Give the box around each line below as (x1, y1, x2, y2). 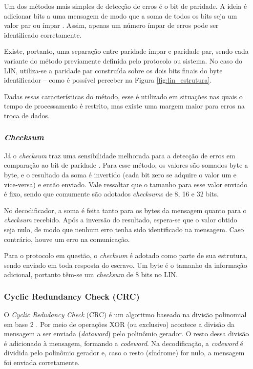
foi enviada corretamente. (4, 357, 80, 368)
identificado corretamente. (4, 29, 82, 40)
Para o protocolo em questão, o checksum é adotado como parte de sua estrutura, (4, 250, 248, 260)
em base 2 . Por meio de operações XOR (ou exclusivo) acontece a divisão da (4, 319, 235, 329)
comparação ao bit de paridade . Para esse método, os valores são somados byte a (4, 160, 248, 170)
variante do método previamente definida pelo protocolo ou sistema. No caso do (4, 55, 242, 65)
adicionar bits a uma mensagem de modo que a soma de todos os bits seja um (4, 10, 237, 21)
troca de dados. (4, 110, 50, 120)
